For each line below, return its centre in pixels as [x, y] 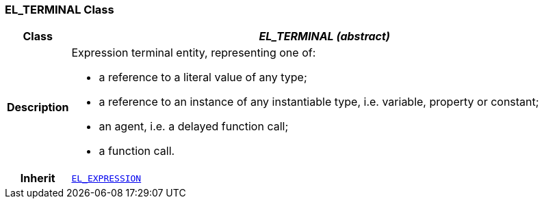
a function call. [137, 151]
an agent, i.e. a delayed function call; [194, 127]
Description [38, 107]
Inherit [38, 178]
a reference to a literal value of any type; [203, 77]
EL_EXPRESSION [106, 178]
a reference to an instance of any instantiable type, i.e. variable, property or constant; [319, 102]
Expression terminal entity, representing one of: [194, 53]
